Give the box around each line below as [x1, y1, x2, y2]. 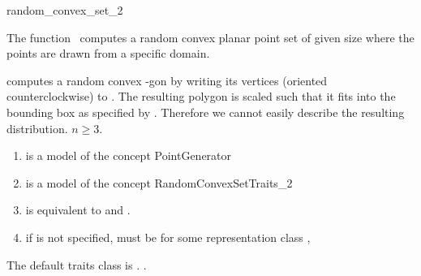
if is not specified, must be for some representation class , [25, 228, 311, 245]
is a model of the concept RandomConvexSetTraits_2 [25, 174, 293, 191]
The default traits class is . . [6, 256, 147, 273]
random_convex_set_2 [6, 2, 123, 18]
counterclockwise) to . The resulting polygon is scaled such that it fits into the [6, 88, 396, 105]
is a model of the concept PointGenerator [25, 147, 232, 164]
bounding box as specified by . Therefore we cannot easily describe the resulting [6, 103, 405, 120]
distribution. [6, 119, 68, 136]
